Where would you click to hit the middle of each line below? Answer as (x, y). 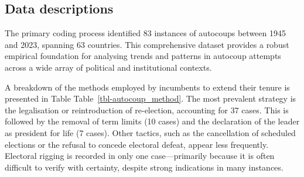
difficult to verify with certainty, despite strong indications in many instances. (144, 167)
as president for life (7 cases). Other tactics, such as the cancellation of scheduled (150, 132)
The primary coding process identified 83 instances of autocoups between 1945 (145, 33)
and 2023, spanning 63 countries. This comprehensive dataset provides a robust (147, 44)
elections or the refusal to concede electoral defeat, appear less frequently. (137, 144)
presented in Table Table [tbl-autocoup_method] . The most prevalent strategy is (151, 98)
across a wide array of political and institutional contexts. (108, 67)
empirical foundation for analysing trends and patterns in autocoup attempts (143, 56)
